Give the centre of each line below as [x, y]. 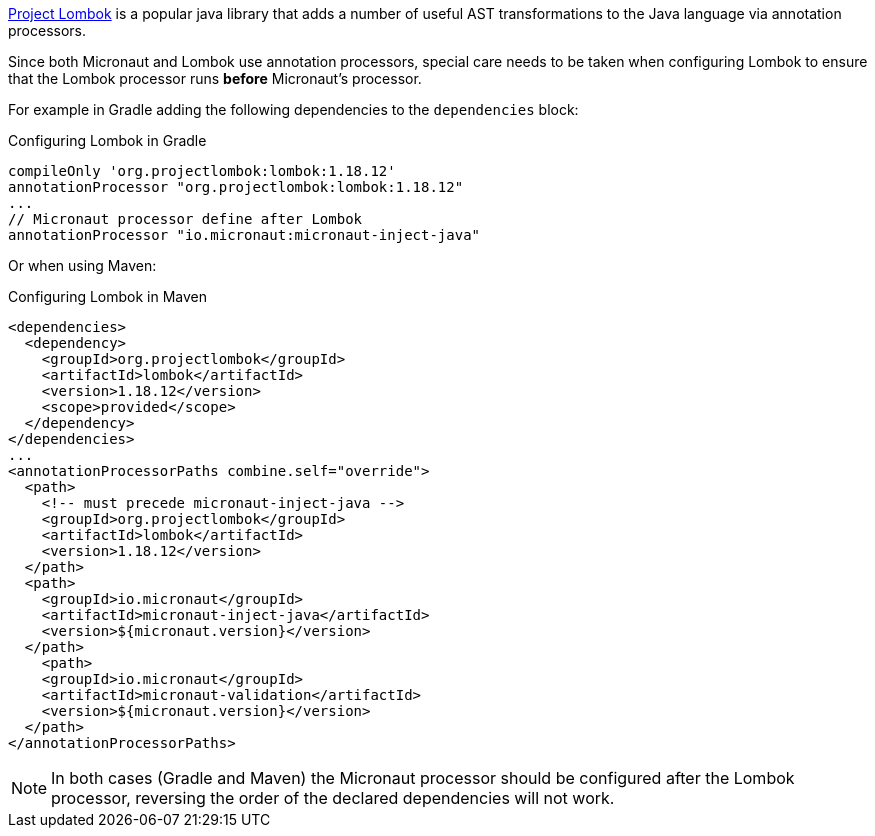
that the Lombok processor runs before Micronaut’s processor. [215, 78]
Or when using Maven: [82, 265]
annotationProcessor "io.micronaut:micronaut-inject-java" [244, 235]
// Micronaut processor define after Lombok [185, 219]
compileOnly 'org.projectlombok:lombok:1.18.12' [202, 171]
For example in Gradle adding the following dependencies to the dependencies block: [293, 109]
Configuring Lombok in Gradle [107, 140]
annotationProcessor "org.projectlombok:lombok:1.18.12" [236, 187]
